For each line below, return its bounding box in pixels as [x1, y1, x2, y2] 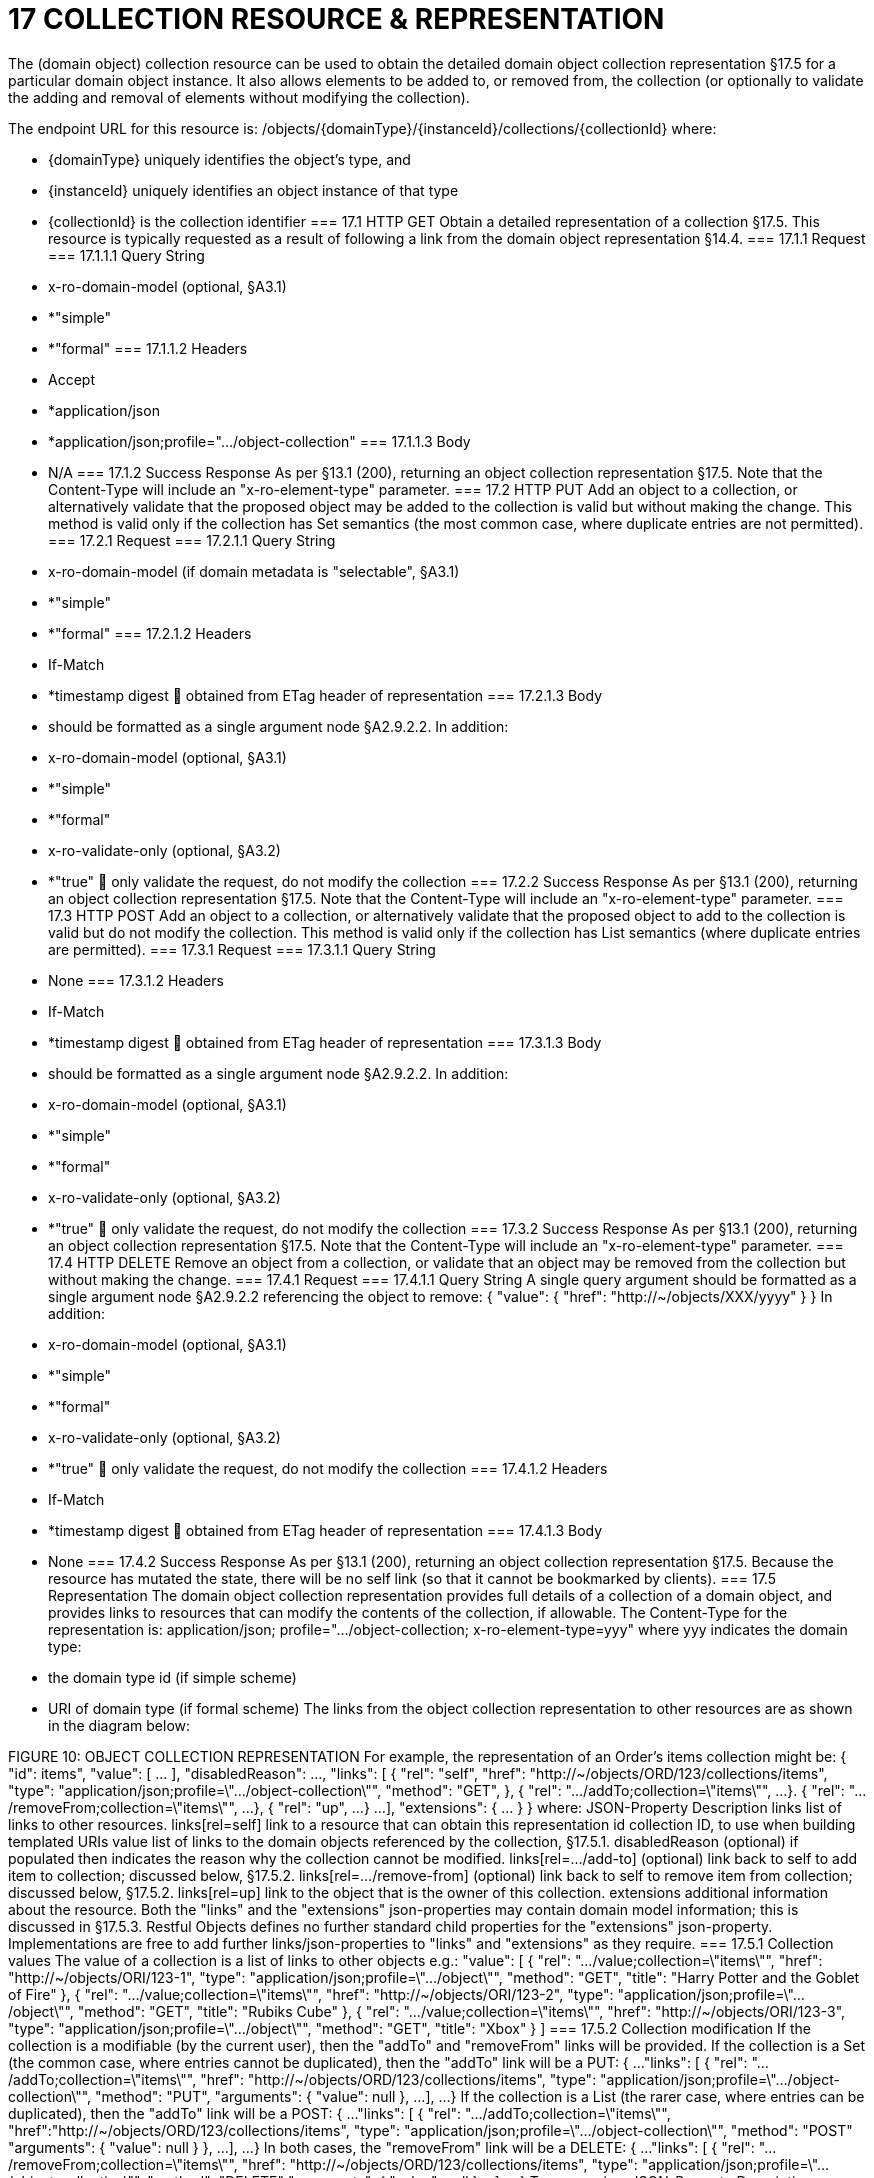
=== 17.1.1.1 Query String [48, 246, 205, 264]
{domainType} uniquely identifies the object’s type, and [48, 150, 411, 168]
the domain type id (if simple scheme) [48, 1668, 297, 1686]
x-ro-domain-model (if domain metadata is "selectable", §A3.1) [48, 562, 460, 580]
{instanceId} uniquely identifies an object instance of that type [48, 181, 459, 199]
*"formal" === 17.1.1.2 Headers [48, 339, 248, 357]
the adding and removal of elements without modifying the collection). [8, 88, 470, 106]
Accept [48, 370, 95, 388]
